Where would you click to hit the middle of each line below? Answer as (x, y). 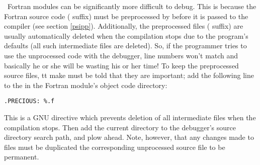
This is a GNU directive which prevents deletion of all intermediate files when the (130, 117)
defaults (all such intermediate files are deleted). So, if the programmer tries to (125, 46)
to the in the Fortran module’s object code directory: (86, 85)
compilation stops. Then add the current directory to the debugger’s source (120, 127)
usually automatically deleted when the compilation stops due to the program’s (126, 35)
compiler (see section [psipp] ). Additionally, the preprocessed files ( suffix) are (124, 26)
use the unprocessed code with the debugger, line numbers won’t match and (121, 55)
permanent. (22, 157)
